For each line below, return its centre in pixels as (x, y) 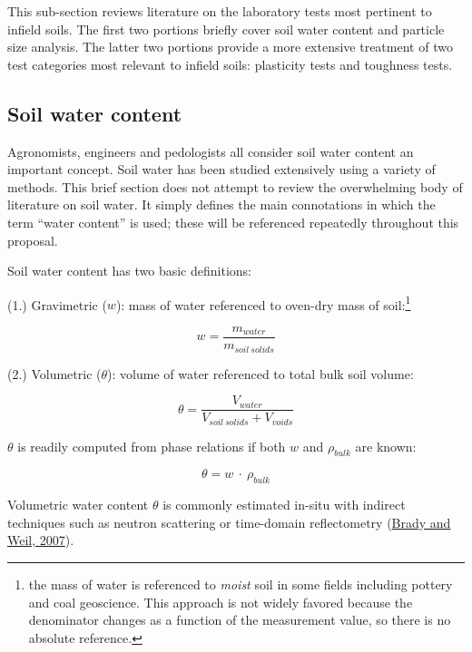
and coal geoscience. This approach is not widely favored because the (221, 602)
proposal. (33, 240)
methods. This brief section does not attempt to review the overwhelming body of (235, 186)
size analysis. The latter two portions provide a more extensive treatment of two (230, 47)
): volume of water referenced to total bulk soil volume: (261, 373)
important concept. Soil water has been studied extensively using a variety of (221, 169)
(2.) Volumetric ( (54, 373)
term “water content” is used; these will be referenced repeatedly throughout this (233, 222)
